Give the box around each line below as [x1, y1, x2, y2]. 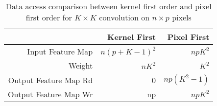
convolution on [99, 12, 150, 23]
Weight [68, 60, 93, 71]
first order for [25, 12, 72, 23]
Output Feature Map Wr [8, 88, 93, 100]
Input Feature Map [27, 46, 93, 57]
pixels [172, 12, 192, 23]
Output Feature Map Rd [8, 74, 93, 86]
